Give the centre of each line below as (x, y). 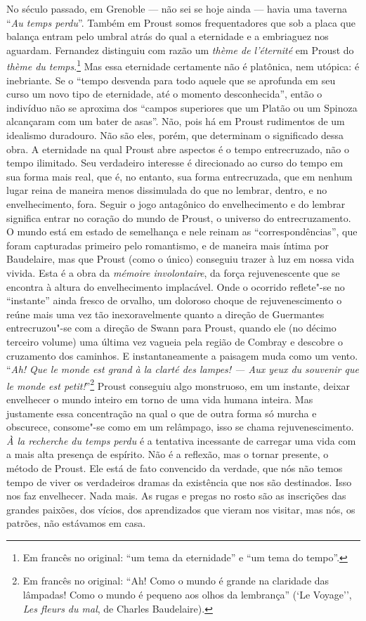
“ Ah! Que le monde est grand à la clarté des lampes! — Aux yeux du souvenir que (183, 369)
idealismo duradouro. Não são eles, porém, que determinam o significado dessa (175, 135)
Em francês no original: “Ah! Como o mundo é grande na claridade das (176, 581)
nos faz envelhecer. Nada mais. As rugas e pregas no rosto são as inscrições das (176, 496)
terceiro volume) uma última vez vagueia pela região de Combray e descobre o (175, 341)
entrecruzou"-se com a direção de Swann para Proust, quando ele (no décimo (171, 328)
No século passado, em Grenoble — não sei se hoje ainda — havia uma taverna (177, 8)
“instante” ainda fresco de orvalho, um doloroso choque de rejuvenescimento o (174, 300)
